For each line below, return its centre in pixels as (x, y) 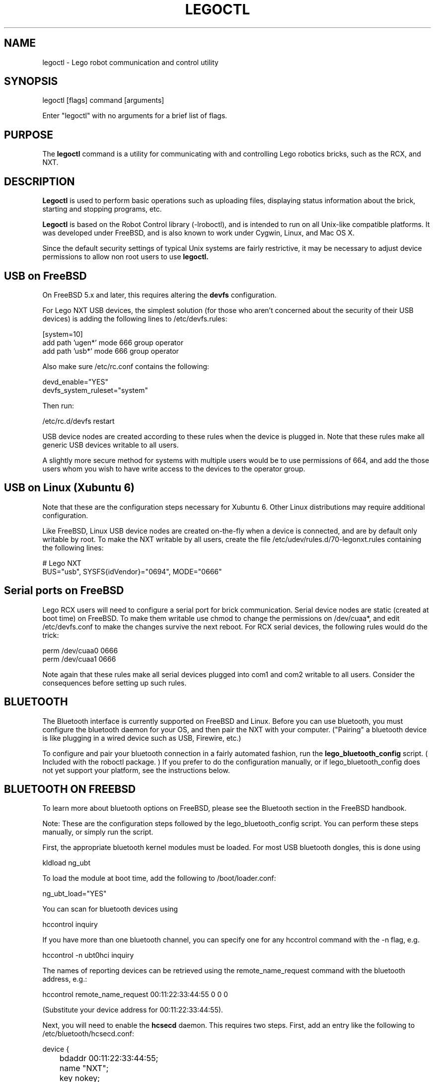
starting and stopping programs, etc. (102, 209)
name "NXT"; (84, 1068)
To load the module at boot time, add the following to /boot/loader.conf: (159, 878)
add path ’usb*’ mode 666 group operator (111, 351)
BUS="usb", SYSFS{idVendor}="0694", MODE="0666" (132, 571)
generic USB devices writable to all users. (110, 445)
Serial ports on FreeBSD (64, 591)
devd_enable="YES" (75, 382)
